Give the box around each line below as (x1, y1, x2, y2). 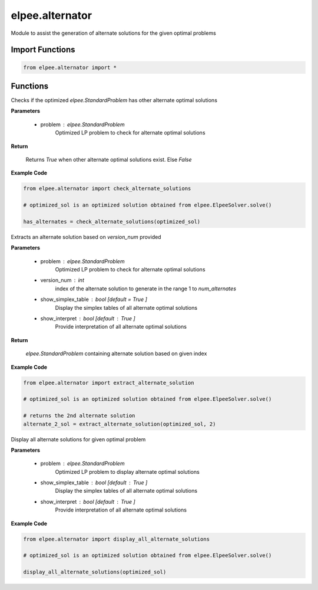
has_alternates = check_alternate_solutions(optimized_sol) (23, 218, 201, 225)
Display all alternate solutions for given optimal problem (11, 435, 146, 442)
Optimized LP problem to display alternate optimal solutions (55, 468, 200, 475)
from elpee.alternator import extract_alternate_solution (23, 379, 194, 386)
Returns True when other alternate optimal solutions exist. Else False (25, 156, 192, 163)
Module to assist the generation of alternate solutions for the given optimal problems (11, 29, 216, 37)
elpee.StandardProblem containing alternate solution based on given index (25, 350, 207, 357)
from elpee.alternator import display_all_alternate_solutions (23, 536, 210, 542)
